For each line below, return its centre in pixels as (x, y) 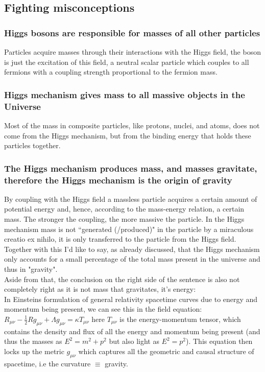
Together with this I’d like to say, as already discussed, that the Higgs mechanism (132, 249)
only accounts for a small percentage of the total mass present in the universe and (132, 259)
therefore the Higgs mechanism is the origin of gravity (118, 180)
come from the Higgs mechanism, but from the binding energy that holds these (128, 135)
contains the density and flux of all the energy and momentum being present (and (132, 331)
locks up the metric (34, 351)
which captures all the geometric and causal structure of (166, 351)
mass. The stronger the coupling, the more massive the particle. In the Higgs (124, 219)
